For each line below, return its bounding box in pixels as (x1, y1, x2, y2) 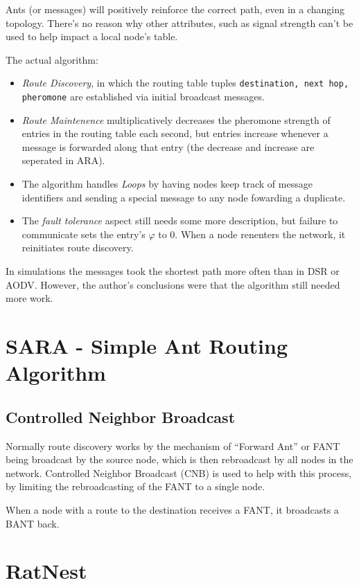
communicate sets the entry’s (21, 226, 146, 241)
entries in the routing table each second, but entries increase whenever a (21, 126, 329, 141)
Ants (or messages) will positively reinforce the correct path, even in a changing (6, 2, 344, 16)
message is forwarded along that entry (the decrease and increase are (21, 139, 315, 154)
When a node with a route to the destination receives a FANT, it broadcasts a (6, 502, 339, 516)
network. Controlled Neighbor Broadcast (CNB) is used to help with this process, (6, 465, 352, 480)
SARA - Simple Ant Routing (6, 332, 288, 359)
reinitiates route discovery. (21, 240, 134, 255)
